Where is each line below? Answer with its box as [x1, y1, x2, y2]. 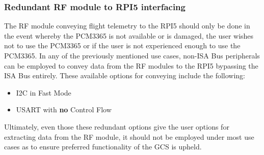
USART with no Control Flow [16, 104, 112, 115]
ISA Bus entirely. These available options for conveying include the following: [4, 70, 246, 81]
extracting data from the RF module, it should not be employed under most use [4, 131, 254, 142]
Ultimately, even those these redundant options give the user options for [4, 121, 229, 132]
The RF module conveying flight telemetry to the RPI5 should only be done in [4, 20, 250, 31]
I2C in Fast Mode [16, 87, 71, 98]
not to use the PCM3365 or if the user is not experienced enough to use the [4, 40, 241, 51]
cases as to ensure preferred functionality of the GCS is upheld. [4, 141, 202, 152]
